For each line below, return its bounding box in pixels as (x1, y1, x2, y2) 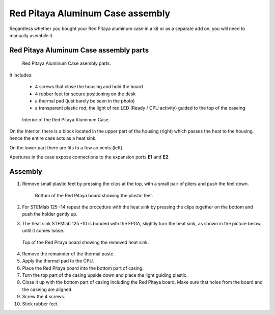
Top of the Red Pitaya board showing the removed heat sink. (22, 239, 149, 245)
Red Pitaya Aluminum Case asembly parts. (22, 60, 112, 66)
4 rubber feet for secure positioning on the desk (35, 91, 136, 97)
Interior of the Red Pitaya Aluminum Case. (22, 116, 110, 122)
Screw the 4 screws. (22, 294, 66, 300)
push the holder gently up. (22, 211, 78, 217)
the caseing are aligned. (22, 286, 73, 293)
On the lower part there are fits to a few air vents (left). (9, 144, 124, 150)
